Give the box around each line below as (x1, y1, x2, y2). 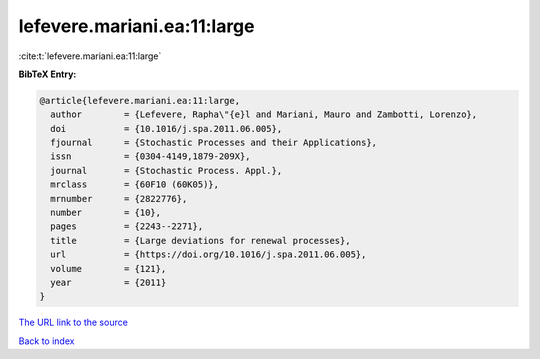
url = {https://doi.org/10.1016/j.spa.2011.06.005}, (50, 249, 367, 260)
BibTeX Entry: (18, 68, 77, 80)
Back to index (18, 335, 75, 347)
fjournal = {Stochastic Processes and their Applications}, (50, 137, 378, 149)
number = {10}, (50, 207, 162, 219)
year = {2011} (50, 277, 167, 288)
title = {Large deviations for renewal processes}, (50, 235, 351, 246)
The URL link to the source (18, 316, 129, 329)
